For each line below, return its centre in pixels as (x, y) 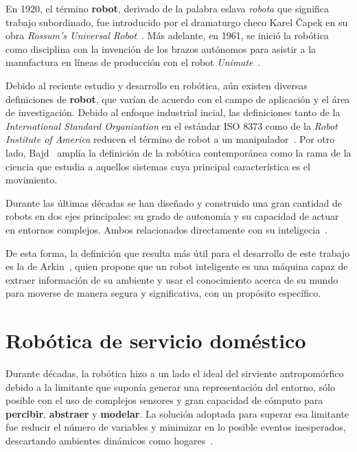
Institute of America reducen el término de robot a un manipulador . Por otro (170, 139)
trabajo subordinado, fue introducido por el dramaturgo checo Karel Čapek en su (177, 22)
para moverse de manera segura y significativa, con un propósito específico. (163, 293)
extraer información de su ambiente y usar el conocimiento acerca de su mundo (172, 279)
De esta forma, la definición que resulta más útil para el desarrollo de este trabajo (178, 252)
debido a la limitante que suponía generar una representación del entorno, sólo (170, 386)
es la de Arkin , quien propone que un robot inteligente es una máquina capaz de (177, 266)
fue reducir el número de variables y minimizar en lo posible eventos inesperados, (176, 427)
